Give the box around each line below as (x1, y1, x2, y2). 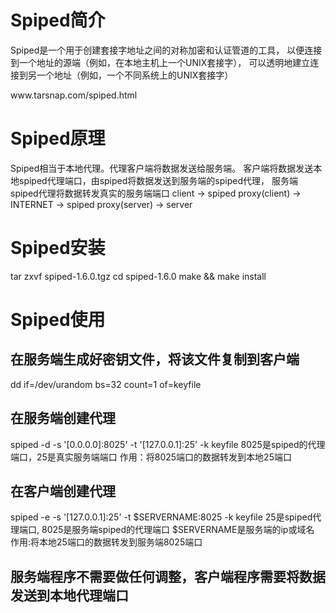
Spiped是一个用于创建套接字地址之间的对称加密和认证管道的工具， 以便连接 (10, 44, 323, 56)
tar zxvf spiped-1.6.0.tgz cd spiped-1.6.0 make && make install (10, 270, 267, 282)
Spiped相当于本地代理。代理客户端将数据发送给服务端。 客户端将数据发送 (10, 162, 314, 174)
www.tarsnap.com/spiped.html (10, 89, 138, 101)
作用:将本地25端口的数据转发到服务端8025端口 (10, 536, 203, 548)
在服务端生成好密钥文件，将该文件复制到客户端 (10, 351, 300, 368)
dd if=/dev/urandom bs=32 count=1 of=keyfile (10, 378, 202, 390)
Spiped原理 (10, 127, 106, 150)
